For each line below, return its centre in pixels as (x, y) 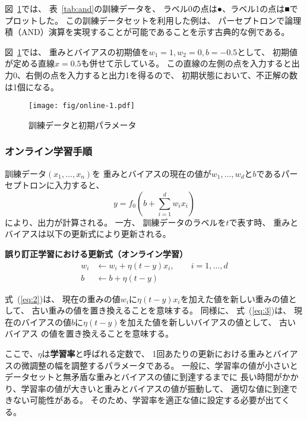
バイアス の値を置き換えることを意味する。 (89, 333)
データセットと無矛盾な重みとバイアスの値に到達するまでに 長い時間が (143, 377)
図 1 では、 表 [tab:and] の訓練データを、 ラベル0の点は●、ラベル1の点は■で (151, 8)
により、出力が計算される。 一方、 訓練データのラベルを (115, 222)
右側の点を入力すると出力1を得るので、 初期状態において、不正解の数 (161, 75)
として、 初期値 (267, 51)
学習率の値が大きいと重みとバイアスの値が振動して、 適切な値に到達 (155, 388)
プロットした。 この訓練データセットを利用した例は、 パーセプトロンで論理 (153, 20)
